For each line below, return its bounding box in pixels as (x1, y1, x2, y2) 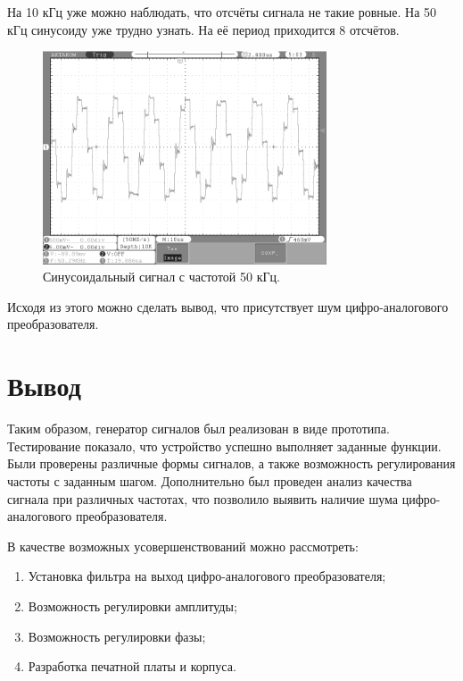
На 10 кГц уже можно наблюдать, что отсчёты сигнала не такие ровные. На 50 (7, 3, 437, 21)
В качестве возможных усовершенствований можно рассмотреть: (7, 536, 359, 555)
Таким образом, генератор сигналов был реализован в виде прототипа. (7, 419, 390, 438)
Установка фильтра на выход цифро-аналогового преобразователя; (28, 567, 386, 585)
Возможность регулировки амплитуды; (28, 596, 237, 615)
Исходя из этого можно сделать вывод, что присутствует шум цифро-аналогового (7, 297, 449, 315)
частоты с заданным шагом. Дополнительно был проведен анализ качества (7, 471, 412, 490)
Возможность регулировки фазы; (28, 626, 206, 645)
